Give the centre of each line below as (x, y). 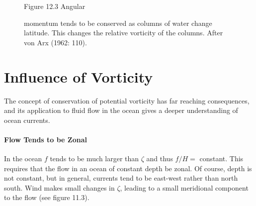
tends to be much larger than (94, 158)
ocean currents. (27, 120)
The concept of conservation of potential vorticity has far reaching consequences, (127, 100)
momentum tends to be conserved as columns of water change (118, 23)
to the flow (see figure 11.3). (47, 197)
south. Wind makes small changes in (59, 187)
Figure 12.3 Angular (55, 6)
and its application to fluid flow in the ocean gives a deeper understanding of (121, 110)
